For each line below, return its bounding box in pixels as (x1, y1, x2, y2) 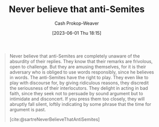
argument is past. (9, 106, 46, 112)
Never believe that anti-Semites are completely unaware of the (9, 53, 140, 59)
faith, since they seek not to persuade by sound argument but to (9, 90, 143, 96)
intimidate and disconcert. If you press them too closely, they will (9, 96, 145, 102)
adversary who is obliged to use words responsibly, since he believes (9, 69, 154, 75)
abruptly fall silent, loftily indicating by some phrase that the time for (9, 101, 151, 107)
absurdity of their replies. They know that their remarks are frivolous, (9, 58, 153, 64)
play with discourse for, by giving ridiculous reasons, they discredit (9, 80, 149, 86)
